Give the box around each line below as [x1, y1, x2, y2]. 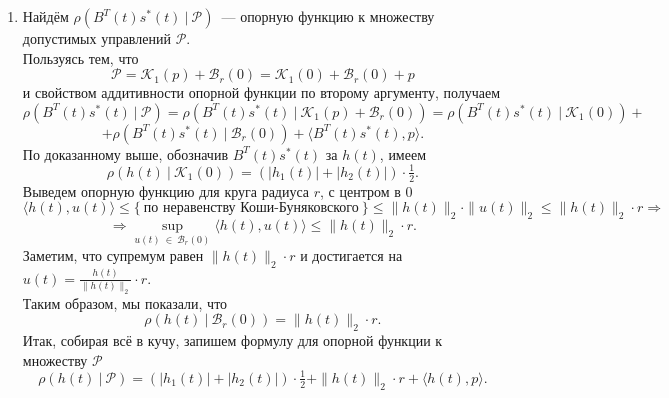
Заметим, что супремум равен [22, 245, 204, 266]
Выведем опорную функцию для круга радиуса [22, 180, 310, 201]
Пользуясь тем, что [22, 47, 139, 68]
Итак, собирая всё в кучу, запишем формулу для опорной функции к [22, 330, 443, 351]
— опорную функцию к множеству [221, 6, 435, 26]
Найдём [22, 6, 69, 26]
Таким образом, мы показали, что [22, 292, 228, 313]
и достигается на [300, 245, 403, 266]
